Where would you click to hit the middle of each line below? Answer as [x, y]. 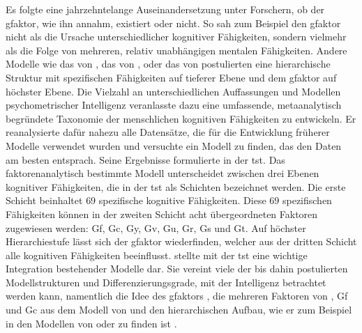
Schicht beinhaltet [44, 200]
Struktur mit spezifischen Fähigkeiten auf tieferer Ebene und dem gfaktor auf [171, 77]
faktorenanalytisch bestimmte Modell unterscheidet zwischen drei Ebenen [163, 173]
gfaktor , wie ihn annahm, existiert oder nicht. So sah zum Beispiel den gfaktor [173, 23]
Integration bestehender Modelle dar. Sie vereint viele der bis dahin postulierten [177, 269]
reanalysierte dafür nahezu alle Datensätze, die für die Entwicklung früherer [168, 132]
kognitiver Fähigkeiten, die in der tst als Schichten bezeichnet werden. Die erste [176, 186]
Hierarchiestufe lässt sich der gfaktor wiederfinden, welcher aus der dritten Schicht [181, 241]
